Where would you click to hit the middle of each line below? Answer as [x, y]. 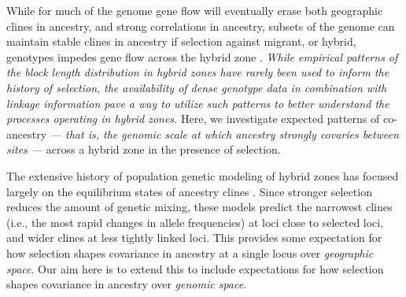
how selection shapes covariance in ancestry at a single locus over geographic [190, 252]
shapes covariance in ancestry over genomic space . [127, 284]
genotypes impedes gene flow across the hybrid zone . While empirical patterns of [202, 56]
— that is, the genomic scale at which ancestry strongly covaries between [224, 134]
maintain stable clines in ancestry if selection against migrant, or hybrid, [181, 41]
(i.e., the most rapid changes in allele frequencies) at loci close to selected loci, [195, 222]
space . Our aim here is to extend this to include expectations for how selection [195, 268]
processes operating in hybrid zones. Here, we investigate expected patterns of [193, 119]
